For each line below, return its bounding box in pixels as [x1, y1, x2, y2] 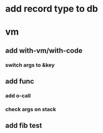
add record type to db [5, 3, 98, 15]
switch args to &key [5, 61, 55, 68]
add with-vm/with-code [5, 46, 83, 55]
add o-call [5, 92, 31, 99]
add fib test [5, 121, 42, 130]
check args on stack [5, 106, 56, 113]
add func [5, 77, 35, 86]
